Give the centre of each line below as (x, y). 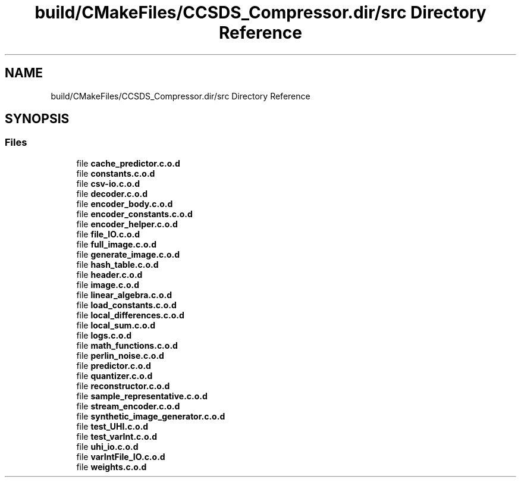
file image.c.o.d (108, 284)
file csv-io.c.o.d (108, 183)
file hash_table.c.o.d (117, 264)
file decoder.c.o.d (112, 193)
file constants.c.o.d (116, 173)
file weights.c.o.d (112, 467)
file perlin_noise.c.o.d (120, 355)
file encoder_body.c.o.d (125, 204)
